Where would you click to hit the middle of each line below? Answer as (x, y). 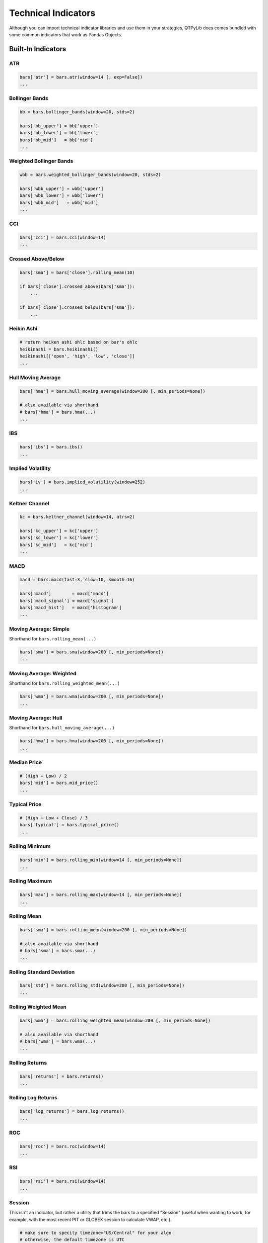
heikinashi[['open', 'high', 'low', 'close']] (77, 356)
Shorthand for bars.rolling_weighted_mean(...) (65, 683)
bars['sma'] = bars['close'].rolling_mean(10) (77, 272)
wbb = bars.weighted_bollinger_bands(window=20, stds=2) (90, 175)
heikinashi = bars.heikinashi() (59, 349)
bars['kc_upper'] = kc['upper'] (59, 531)
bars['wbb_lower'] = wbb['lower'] (62, 196)
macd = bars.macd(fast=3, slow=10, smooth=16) (77, 580)
